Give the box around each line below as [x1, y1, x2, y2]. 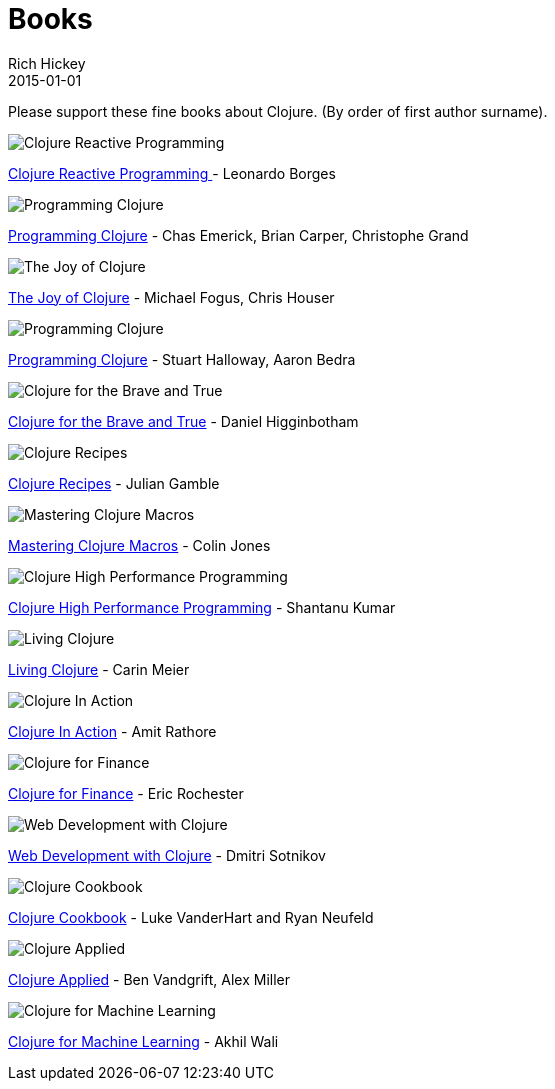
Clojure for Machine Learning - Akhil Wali [8, 1032, 279, 1050]
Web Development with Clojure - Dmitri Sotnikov [8, 846, 326, 864]
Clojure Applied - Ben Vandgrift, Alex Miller [8, 970, 291, 988]
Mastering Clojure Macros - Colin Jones [8, 536, 271, 554]
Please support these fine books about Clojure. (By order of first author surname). [8, 102, 548, 120]
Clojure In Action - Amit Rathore [8, 722, 217, 740]
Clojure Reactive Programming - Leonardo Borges [8, 164, 336, 182]
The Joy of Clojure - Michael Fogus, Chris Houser [8, 288, 335, 306]
